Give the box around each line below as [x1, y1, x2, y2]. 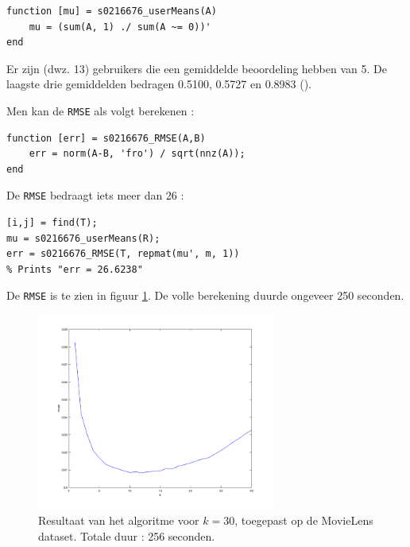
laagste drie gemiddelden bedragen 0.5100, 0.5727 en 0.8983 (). [6, 76, 311, 92]
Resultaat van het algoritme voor [38, 511, 199, 528]
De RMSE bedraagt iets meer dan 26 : [6, 187, 184, 204]
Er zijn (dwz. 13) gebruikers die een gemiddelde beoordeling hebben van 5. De [6, 60, 387, 76]
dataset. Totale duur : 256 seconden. [38, 527, 215, 544]
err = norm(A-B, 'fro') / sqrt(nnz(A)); [29, 148, 246, 160]
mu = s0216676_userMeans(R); [6, 232, 161, 244]
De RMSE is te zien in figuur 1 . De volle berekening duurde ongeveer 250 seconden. [6, 287, 404, 304]
